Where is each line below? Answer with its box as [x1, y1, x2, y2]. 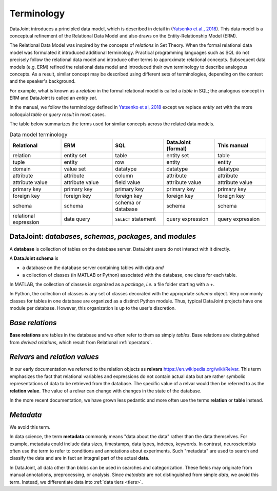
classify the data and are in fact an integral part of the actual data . [9, 455, 150, 461]
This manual [217, 142, 249, 149]
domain [12, 165, 31, 172]
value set [64, 165, 86, 172]
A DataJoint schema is [9, 255, 58, 261]
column [115, 172, 133, 179]
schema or [115, 199, 141, 206]
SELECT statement [115, 216, 156, 222]
